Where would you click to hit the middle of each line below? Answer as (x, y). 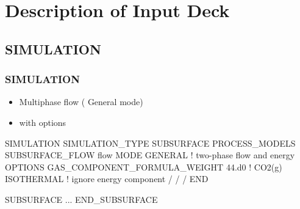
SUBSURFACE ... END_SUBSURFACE (81, 199)
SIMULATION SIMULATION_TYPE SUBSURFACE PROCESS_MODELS (150, 143)
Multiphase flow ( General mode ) (81, 102)
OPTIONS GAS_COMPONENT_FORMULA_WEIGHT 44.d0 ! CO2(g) (144, 167)
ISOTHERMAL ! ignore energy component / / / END (107, 179)
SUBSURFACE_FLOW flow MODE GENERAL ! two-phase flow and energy (150, 155)
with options (43, 122)
